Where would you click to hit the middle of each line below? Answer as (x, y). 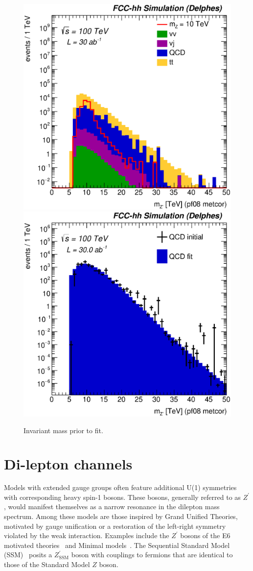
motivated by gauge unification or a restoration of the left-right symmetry (115, 526)
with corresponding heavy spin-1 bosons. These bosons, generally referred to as (122, 497)
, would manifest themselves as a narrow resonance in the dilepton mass (112, 506)
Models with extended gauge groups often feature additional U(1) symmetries (120, 487)
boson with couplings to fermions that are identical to (152, 555)
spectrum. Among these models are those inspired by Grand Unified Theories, (121, 516)
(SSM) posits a (28, 555)
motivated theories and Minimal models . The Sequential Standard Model (117, 545)
